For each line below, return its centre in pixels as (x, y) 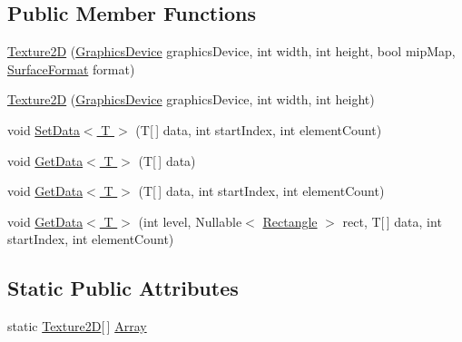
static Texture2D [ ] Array (77, 326)
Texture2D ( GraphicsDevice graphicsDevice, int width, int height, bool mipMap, (231, 51)
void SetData (44, 129)
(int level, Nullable (190, 221)
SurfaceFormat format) (71, 68)
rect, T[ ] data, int (392, 221)
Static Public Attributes (123, 288)
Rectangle (290, 221)
